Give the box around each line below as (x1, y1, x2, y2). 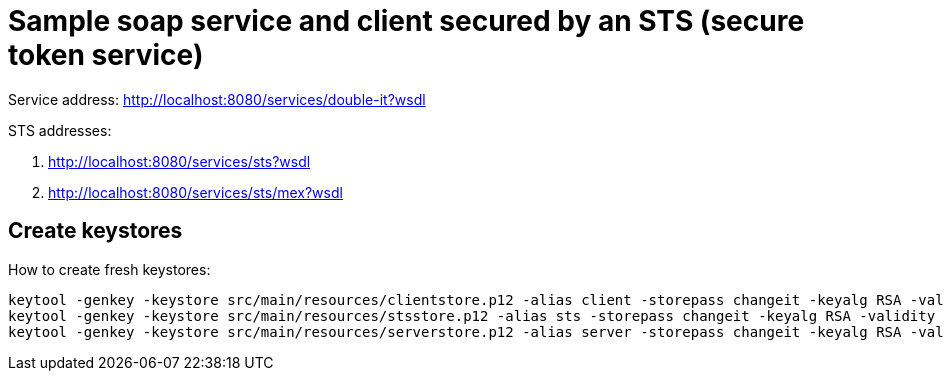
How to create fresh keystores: (8, 260, 211, 278)
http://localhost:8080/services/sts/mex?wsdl (48, 183, 343, 201)
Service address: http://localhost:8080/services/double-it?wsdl (8, 90, 426, 108)
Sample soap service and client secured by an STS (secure (8, 4, 805, 38)
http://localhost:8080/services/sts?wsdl (48, 152, 311, 170)
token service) (8, 38, 204, 72)
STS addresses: (8, 121, 112, 139)
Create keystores (8, 218, 183, 244)
